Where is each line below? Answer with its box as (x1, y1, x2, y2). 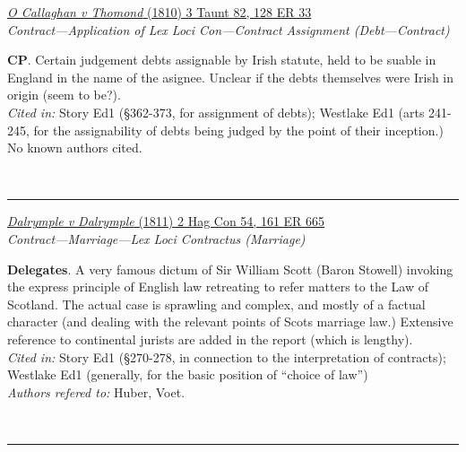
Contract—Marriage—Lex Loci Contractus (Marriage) (7, 229, 306, 248)
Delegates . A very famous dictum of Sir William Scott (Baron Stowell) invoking (7, 259, 453, 278)
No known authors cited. (7, 138, 142, 157)
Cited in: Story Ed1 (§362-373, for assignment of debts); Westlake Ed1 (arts (7, 102, 425, 121)
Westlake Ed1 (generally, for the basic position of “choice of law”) (7, 365, 368, 384)
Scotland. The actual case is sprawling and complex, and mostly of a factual (7, 294, 426, 313)
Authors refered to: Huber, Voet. (7, 382, 186, 401)
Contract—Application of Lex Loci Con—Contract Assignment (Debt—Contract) (7, 20, 450, 39)
